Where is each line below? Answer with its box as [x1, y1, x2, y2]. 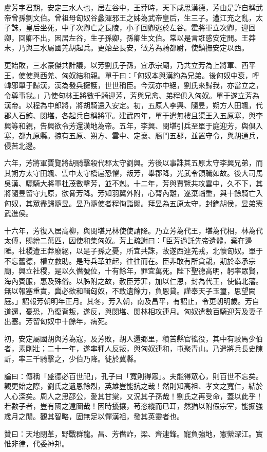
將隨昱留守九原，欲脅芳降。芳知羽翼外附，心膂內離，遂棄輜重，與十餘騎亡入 [4, 188, 263, 198]
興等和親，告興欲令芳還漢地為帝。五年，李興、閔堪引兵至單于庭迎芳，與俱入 [4, 120, 263, 131]
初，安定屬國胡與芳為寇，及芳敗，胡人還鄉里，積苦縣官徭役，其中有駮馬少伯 [4, 333, 263, 343]
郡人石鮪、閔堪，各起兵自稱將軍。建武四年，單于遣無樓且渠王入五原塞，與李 [4, 110, 263, 120]
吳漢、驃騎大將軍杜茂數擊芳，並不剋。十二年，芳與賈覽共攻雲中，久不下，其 [4, 177, 263, 188]
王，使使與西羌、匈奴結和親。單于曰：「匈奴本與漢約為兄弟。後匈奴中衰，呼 [4, 69, 259, 80]
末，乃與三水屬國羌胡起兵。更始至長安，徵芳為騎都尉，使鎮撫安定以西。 [4, 42, 249, 53]
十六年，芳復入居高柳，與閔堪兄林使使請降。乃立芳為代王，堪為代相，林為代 [4, 225, 263, 236]
